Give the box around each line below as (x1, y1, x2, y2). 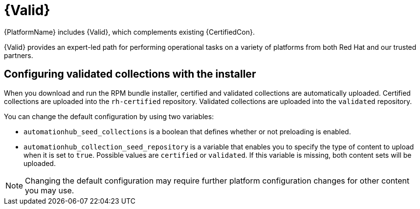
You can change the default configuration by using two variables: (4, 112, 214, 121)
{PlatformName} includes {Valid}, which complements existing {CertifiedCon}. (4, 27, 255, 36)
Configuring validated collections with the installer (4, 68, 256, 81)
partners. (4, 51, 33, 60)
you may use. (25, 185, 74, 195)
